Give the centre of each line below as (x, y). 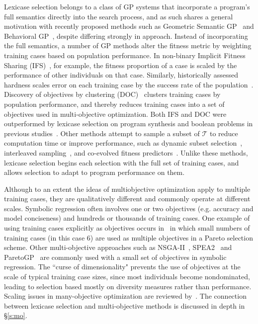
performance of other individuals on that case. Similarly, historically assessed (121, 75)
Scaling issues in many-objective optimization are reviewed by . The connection (125, 296)
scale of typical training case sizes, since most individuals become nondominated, (127, 277)
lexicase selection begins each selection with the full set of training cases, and (122, 162)
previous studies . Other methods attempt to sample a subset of (102, 133)
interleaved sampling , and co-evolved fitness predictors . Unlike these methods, (126, 152)
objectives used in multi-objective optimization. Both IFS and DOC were (115, 114)
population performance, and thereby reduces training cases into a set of (114, 104)
